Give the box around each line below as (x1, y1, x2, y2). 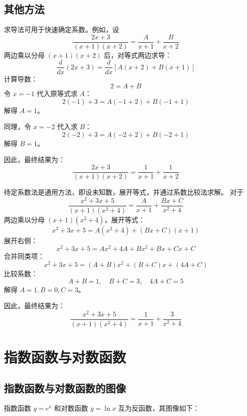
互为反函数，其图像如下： (118, 403, 200, 413)
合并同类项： (4, 251, 45, 261)
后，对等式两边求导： (104, 50, 172, 60)
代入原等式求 (36, 88, 77, 99)
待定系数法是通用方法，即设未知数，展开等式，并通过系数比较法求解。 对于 (4, 187, 244, 197)
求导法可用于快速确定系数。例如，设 (4, 24, 119, 34)
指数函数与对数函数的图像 (4, 380, 126, 395)
